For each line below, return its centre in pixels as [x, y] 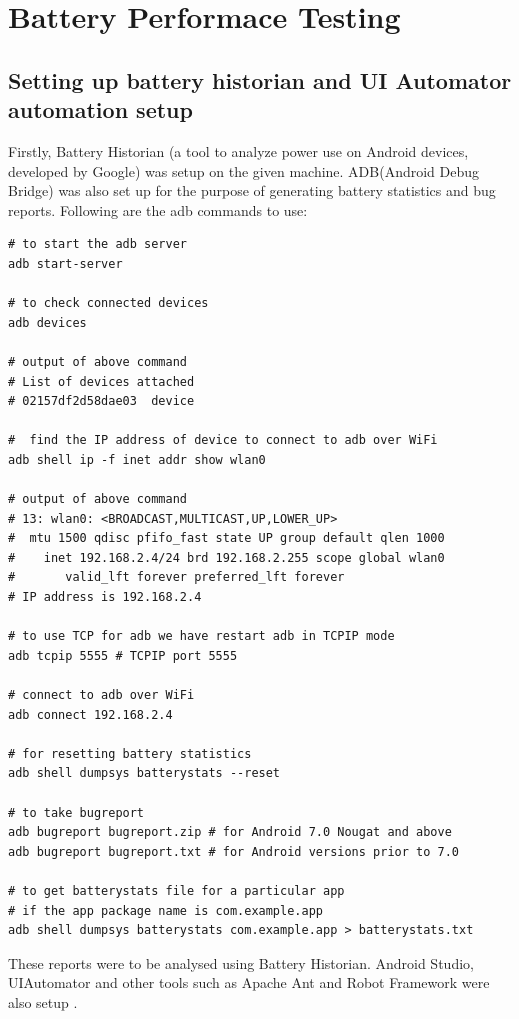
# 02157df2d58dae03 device [101, 401]
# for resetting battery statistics [130, 753]
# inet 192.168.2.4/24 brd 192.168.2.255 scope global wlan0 [226, 557]
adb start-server [65, 263]
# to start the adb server [97, 244]
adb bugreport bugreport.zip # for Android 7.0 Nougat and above [230, 832]
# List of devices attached [101, 381]
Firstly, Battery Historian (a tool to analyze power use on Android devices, [238, 150]
